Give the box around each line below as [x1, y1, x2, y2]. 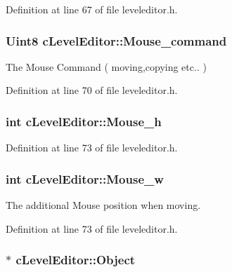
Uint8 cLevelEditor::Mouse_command [6, 32, 227, 49]
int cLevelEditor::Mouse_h [6, 112, 162, 130]
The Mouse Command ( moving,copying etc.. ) [6, 59, 207, 74]
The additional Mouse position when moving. [6, 198, 201, 212]
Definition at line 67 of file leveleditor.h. [6, 2, 178, 16]
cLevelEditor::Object [15, 251, 136, 268]
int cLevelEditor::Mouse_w [6, 170, 164, 187]
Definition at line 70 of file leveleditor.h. [6, 83, 178, 97]
